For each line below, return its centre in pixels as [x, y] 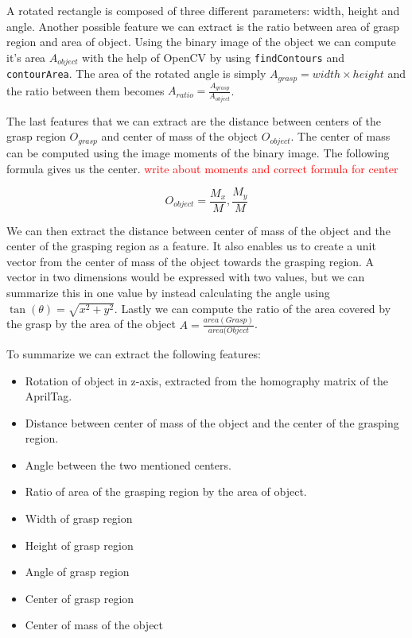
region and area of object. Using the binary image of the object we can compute [201, 42]
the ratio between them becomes [86, 90]
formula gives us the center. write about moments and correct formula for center [202, 168]
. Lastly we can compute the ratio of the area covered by [253, 308]
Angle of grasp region [77, 572]
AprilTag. [49, 396]
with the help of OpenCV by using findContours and [213, 57]
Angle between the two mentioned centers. [128, 464]
